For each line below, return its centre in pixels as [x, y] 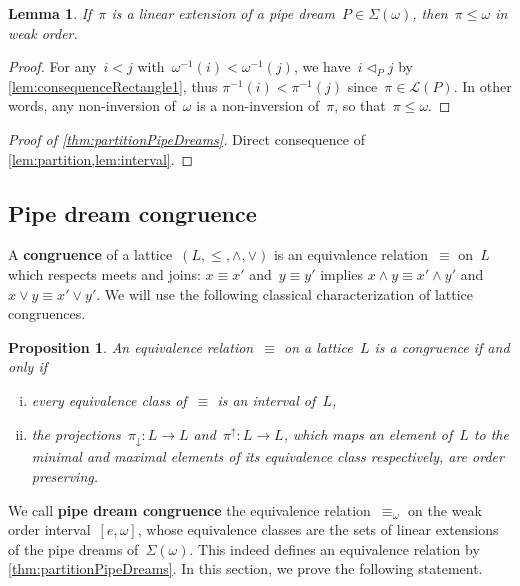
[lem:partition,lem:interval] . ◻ [101, 158]
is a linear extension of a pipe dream [223, 13]
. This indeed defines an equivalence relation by [334, 548]
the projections [76, 433]
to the [491, 433]
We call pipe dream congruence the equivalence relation [189, 509]
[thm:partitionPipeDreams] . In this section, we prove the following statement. [245, 568]
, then [430, 13]
